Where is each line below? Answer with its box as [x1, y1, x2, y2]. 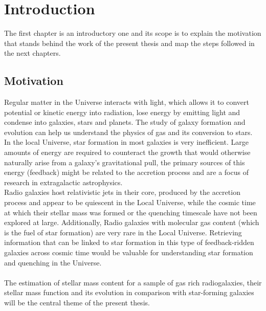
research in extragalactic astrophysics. [4, 176, 123, 187]
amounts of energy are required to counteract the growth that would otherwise [4, 147, 251, 158]
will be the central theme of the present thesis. [4, 297, 150, 307]
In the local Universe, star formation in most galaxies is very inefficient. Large [4, 137, 249, 147]
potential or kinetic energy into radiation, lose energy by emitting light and [4, 106, 240, 117]
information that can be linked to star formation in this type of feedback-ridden [4, 237, 254, 248]
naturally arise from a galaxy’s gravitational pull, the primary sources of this [4, 157, 245, 167]
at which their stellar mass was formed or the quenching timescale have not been [4, 207, 257, 217]
